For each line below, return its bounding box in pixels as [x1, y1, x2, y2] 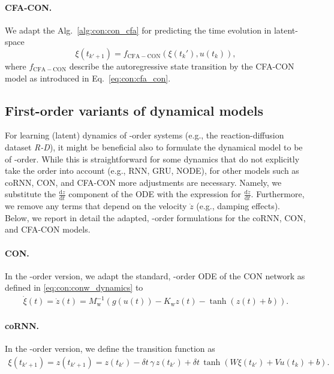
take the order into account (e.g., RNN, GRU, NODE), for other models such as [5, 164, 299, 177]
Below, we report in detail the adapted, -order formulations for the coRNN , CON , [5, 211, 306, 224]
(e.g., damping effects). [196, 200, 280, 212]
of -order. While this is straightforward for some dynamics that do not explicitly [5, 152, 300, 165]
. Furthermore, [251, 188, 305, 200]
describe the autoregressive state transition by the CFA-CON [69, 59, 294, 72]
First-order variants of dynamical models [5, 101, 264, 119]
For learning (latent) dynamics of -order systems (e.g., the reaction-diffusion [5, 129, 284, 141]
